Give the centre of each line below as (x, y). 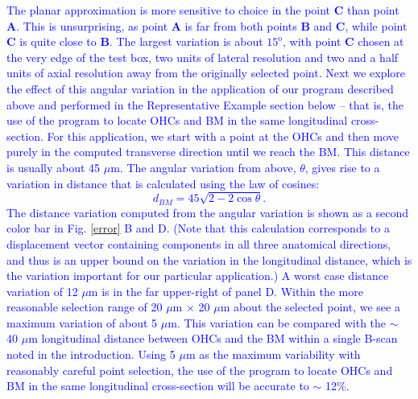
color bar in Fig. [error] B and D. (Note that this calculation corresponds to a (198, 228)
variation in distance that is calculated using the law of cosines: (163, 183)
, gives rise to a (342, 167)
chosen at (381, 41)
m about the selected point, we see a (310, 307)
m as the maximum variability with (273, 354)
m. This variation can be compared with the (277, 322)
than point (373, 10)
